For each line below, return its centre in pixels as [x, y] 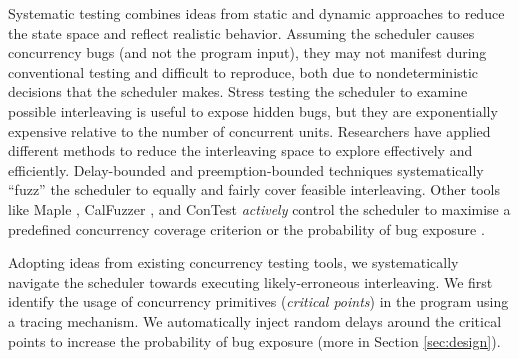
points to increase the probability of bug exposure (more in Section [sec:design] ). [254, 340]
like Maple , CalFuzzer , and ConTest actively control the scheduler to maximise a [259, 208]
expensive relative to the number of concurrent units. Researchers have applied [249, 130]
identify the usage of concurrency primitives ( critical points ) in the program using [258, 301]
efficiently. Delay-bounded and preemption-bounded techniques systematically [246, 169]
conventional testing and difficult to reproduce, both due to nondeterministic [243, 71]
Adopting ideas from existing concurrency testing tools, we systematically [233, 262]
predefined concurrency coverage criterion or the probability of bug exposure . [246, 228]
